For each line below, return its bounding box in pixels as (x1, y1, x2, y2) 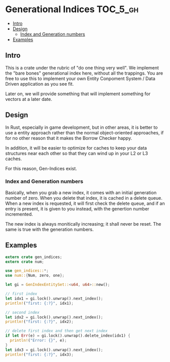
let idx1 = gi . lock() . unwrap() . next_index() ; (5, 296, 103, 301)
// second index (5, 310, 40, 315)
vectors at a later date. (5, 96, 52, 102)
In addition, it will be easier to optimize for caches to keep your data (5, 144, 147, 151)
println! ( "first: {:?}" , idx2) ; (5, 319, 74, 324)
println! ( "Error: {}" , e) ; (10, 338, 67, 343)
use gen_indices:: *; (5, 268, 49, 273)
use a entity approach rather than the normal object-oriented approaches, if (5, 129, 164, 135)
